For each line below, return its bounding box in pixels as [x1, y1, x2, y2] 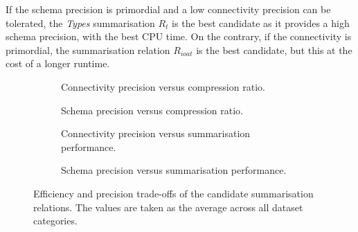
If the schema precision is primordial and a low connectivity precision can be [6, 2, 331, 16]
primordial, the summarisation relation [6, 42, 170, 57]
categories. [33, 213, 78, 228]
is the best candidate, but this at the [196, 42, 352, 57]
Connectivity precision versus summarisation [61, 126, 251, 141]
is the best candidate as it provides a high [172, 15, 350, 30]
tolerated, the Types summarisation [6, 15, 155, 30]
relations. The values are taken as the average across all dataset [33, 199, 303, 214]
